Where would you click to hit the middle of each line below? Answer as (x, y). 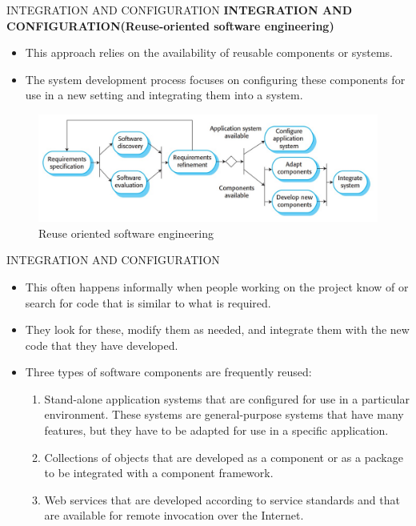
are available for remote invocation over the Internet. (174, 515)
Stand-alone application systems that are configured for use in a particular (227, 398)
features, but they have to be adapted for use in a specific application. (216, 430)
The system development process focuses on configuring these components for (215, 79)
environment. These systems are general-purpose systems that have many (224, 414)
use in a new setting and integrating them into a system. (164, 95)
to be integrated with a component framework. (159, 473)
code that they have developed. (102, 345)
